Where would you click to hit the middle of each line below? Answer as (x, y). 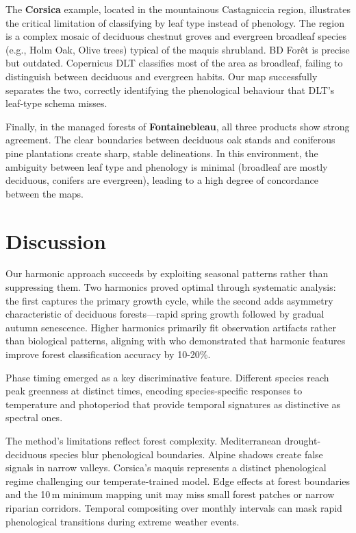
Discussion (56, 240)
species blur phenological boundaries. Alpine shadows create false (186, 454)
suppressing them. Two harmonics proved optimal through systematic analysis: (171, 287)
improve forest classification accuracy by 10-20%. (108, 354)
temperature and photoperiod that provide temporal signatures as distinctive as (173, 404)
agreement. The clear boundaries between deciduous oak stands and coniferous (170, 140)
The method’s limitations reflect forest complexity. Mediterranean (143, 440)
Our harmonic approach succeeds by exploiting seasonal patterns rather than (167, 273)
